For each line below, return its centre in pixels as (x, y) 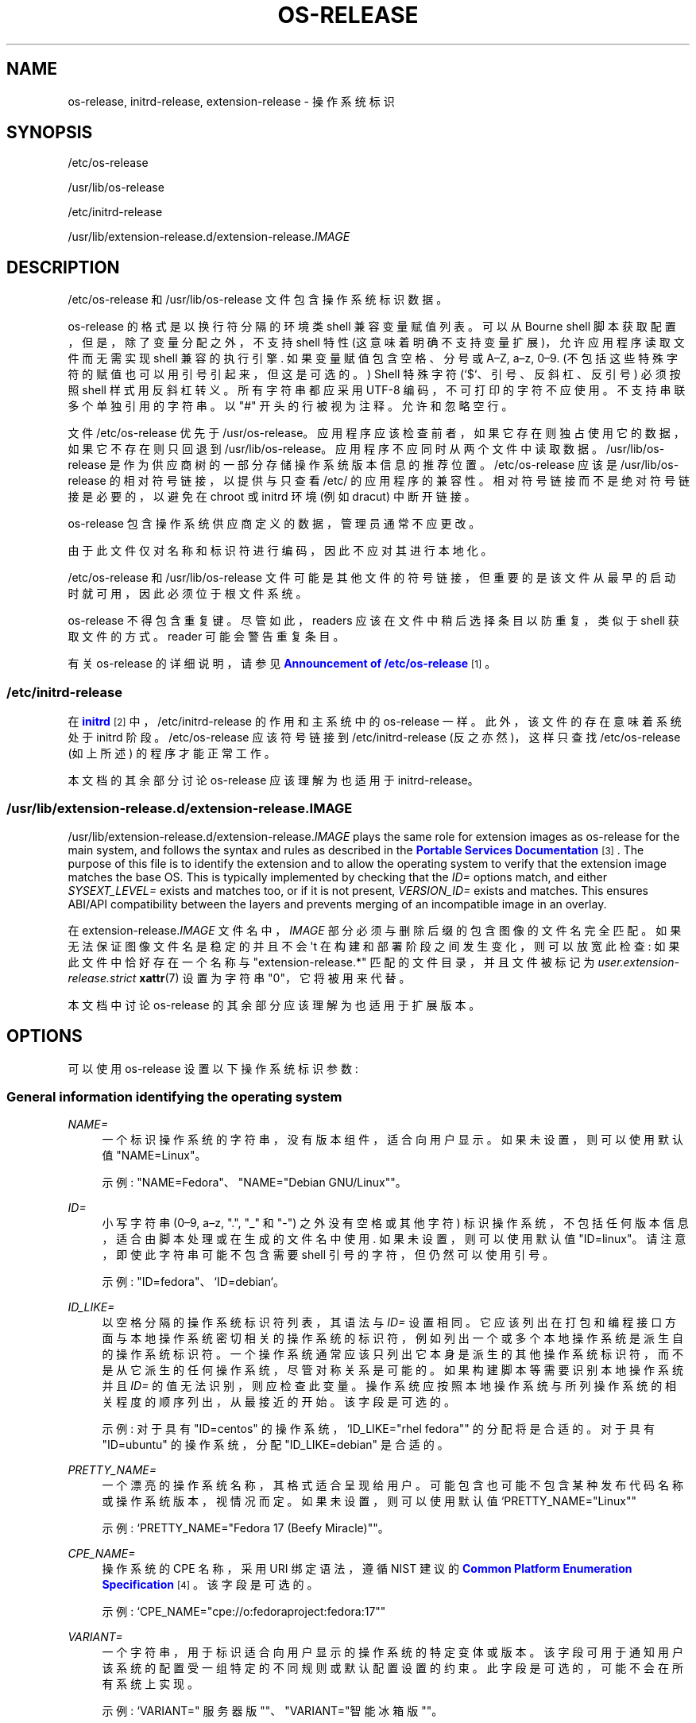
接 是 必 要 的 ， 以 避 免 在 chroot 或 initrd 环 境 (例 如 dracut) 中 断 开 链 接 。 (272, 497)
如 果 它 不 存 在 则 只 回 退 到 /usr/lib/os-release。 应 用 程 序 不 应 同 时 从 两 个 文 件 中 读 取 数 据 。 (335, 449)
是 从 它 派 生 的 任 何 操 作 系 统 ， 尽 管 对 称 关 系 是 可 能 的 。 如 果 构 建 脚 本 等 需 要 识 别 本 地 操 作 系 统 (392, 1370)
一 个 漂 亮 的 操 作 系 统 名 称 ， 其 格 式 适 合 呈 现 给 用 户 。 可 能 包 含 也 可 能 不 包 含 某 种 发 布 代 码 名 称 (392, 1485)
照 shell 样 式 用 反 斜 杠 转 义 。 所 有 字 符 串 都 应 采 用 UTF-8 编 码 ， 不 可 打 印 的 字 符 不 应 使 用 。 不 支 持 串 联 (377, 390)
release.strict (102, 978)
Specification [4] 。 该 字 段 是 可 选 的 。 (210, 1585)
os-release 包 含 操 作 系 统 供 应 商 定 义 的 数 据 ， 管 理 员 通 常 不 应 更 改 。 (274, 524)
